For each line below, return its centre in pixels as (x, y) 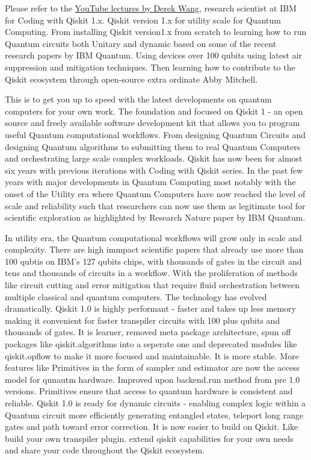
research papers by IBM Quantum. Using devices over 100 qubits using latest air (154, 55)
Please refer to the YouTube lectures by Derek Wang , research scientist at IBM (151, 8)
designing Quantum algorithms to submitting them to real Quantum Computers (153, 146)
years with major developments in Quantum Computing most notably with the (150, 182)
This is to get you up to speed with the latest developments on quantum (138, 99)
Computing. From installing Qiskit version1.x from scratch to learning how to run (156, 32)
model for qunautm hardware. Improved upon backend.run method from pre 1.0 (152, 379)
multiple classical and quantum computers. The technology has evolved (136, 296)
